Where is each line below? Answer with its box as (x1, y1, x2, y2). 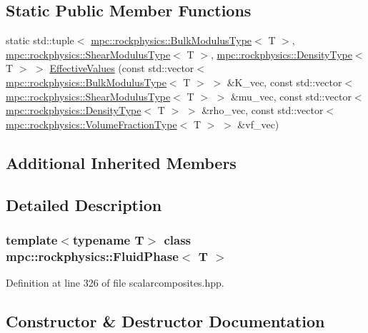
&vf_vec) (237, 116, 279, 131)
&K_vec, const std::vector (227, 74, 342, 89)
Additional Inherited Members (6, 151, 237, 173)
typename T (72, 230, 144, 248)
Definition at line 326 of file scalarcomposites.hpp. (6, 275, 224, 290)
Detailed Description (6, 193, 162, 215)
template (6, 230, 58, 248)
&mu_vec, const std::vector (230, 88, 352, 103)
